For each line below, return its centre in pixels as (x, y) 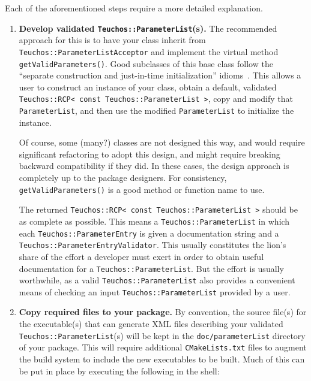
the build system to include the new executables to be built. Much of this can (162, 359)
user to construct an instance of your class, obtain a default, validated (148, 87)
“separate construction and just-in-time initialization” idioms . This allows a (160, 75)
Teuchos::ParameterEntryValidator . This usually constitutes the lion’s (152, 245)
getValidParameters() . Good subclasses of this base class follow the (146, 63)
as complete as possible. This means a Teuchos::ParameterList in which (154, 221)
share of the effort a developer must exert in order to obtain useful (141, 256)
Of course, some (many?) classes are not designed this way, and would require (162, 142)
